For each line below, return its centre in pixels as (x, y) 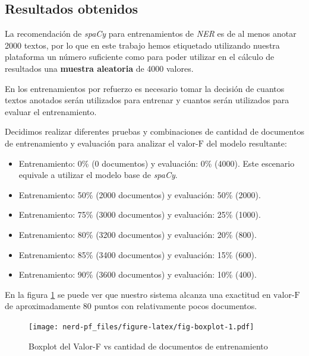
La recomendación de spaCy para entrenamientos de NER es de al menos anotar (151, 34)
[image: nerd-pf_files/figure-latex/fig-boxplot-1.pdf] (141, 327)
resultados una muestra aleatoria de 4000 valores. (99, 68)
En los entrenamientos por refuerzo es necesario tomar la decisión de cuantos (145, 88)
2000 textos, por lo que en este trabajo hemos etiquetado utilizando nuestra (142, 45)
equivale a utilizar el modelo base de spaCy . (98, 175)
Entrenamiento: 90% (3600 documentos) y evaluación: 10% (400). (138, 274)
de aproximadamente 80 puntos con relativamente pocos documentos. (131, 306)
